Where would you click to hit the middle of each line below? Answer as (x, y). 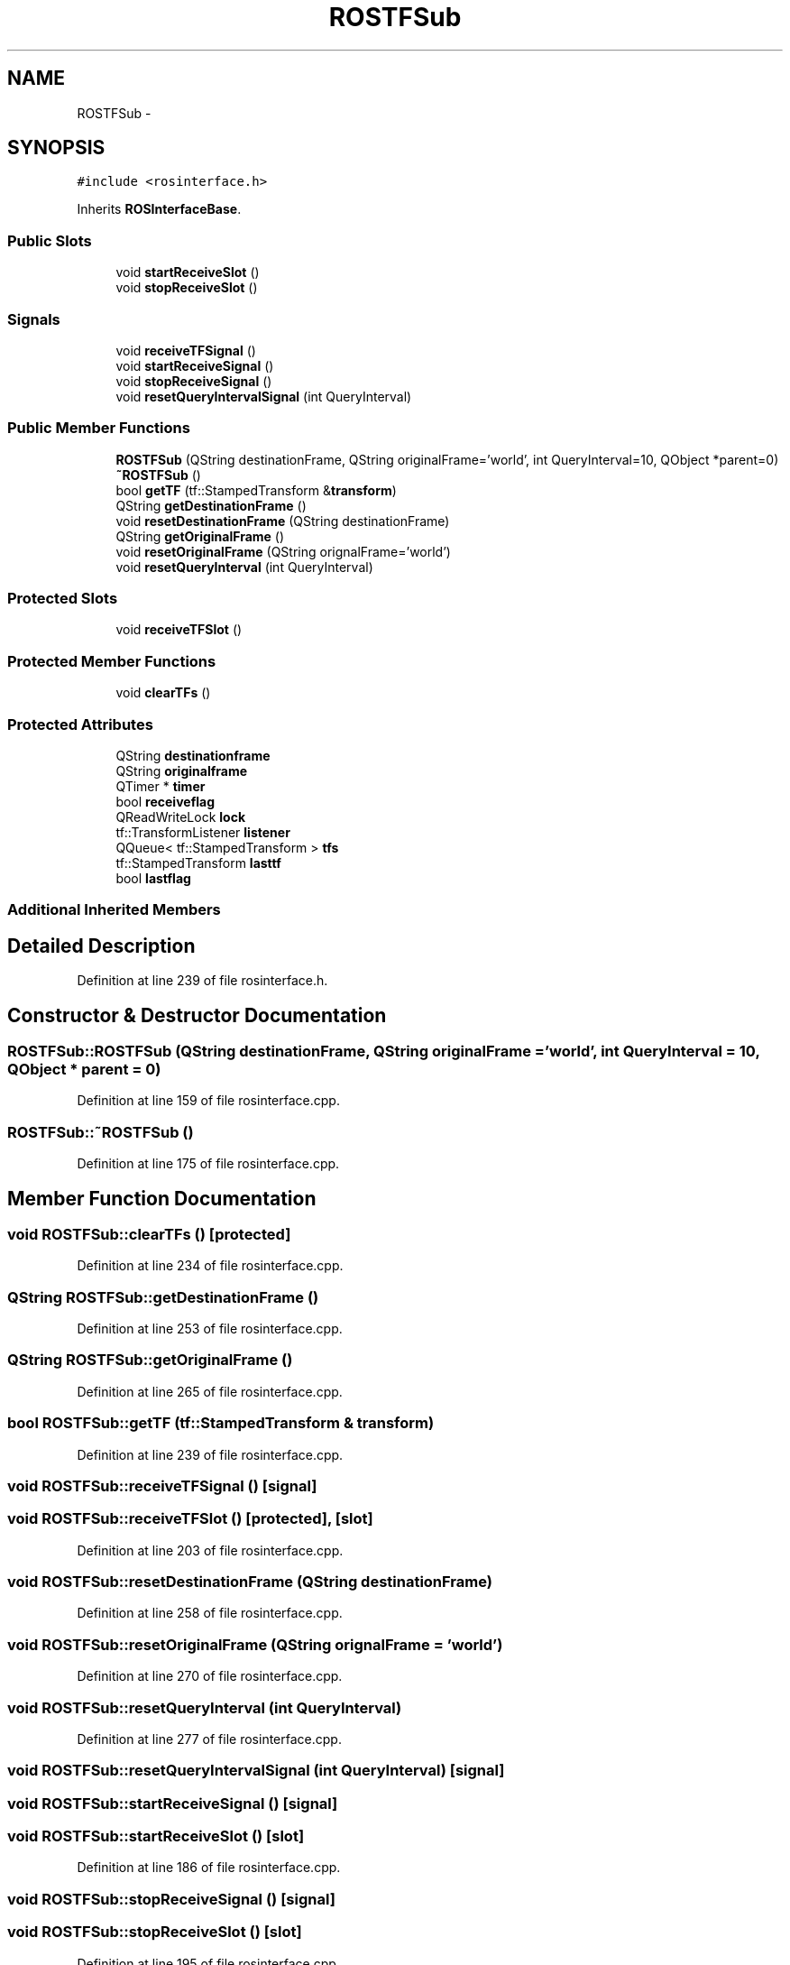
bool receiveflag (165, 801)
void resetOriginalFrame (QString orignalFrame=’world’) (283, 551)
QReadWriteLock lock (181, 816)
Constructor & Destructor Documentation (197, 1015)
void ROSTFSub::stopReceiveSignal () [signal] (171, 1899)
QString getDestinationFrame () (211, 505)
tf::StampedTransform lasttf (198, 863)
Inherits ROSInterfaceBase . (159, 209)
